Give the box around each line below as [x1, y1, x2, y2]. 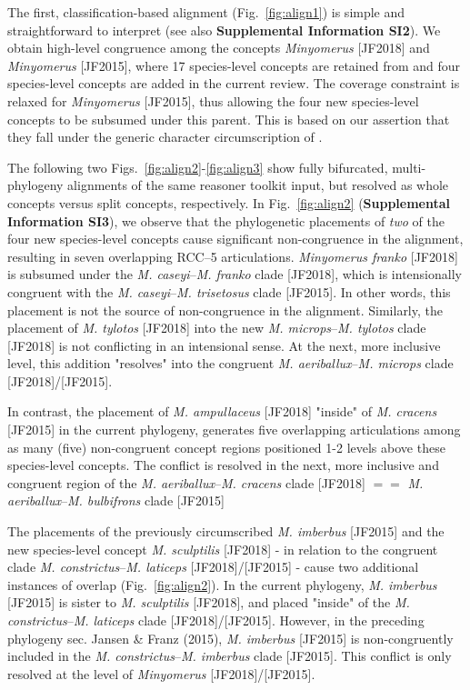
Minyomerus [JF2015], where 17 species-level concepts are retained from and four [7, 55, 461, 75]
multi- [392, 157, 426, 176]
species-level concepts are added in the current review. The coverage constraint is [7, 74, 460, 93]
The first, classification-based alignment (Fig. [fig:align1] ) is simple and [7, 3, 405, 21]
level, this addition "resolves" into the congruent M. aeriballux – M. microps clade [7, 354, 454, 373]
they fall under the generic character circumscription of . [7, 127, 323, 146]
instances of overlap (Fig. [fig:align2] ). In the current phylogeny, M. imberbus [7, 575, 437, 594]
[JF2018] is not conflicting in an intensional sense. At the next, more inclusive [7, 335, 441, 355]
